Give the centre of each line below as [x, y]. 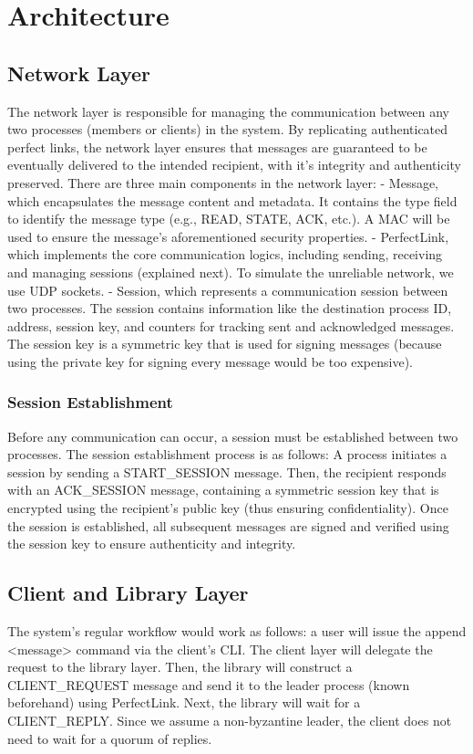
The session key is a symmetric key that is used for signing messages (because [225, 344]
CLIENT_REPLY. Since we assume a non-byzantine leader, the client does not [230, 721]
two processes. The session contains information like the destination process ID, [230, 308]
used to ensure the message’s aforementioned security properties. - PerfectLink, [228, 236]
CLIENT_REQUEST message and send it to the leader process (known [209, 684]
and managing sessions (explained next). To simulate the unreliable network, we [231, 272]
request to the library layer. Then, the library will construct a [180, 667]
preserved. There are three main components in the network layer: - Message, [223, 182]
